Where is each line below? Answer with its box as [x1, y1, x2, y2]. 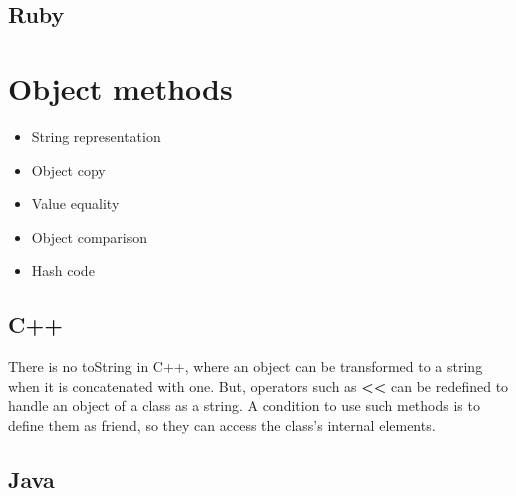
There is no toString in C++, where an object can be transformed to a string [8, 356, 483, 377]
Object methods [8, 67, 233, 108]
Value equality [31, 193, 120, 214]
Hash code [31, 260, 95, 281]
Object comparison [31, 226, 148, 247]
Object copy [31, 159, 106, 180]
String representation [31, 125, 161, 146]
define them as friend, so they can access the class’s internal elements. [8, 414, 436, 435]
